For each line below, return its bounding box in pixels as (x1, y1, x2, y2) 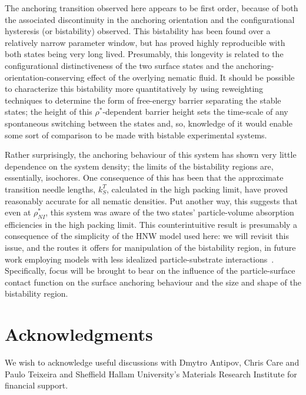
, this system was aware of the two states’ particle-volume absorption (45, 206, 294, 218)
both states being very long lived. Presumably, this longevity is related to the (5, 48, 284, 60)
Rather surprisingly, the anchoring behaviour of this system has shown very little (5, 148, 297, 161)
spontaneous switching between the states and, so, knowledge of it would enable (5, 117, 292, 129)
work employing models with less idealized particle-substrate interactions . (5, 253, 274, 265)
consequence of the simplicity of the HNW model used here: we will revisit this (5, 230, 290, 242)
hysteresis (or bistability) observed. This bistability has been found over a (5, 25, 271, 37)
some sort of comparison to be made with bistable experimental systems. (5, 128, 267, 141)
